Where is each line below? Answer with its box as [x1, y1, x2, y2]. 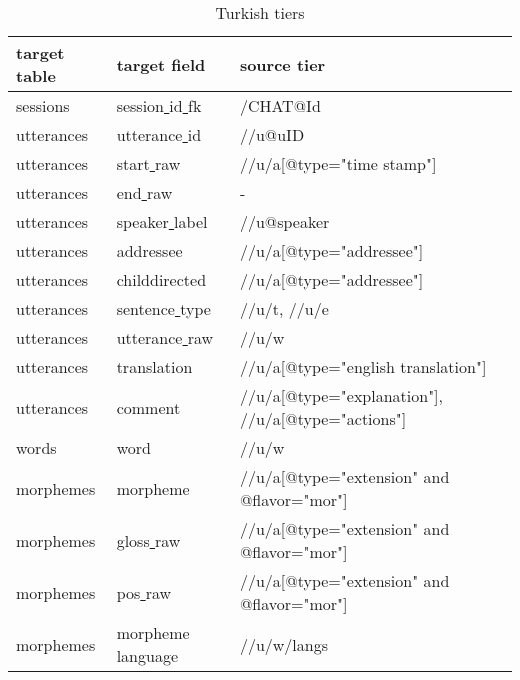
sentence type [116, 297, 211, 320]
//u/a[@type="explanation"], [239, 384, 444, 407]
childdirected [116, 268, 207, 291]
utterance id [116, 123, 202, 146]
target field [116, 52, 206, 76]
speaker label [116, 210, 208, 233]
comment [116, 395, 181, 419]
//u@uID [239, 123, 305, 146]
